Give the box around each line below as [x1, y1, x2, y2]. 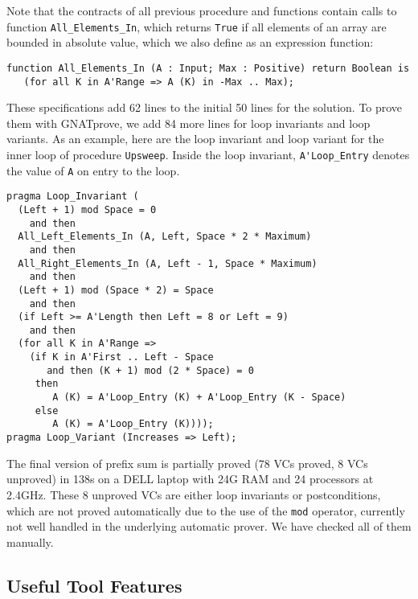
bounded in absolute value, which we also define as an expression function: [6, 34, 374, 51]
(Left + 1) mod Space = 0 [18, 203, 157, 215]
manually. [6, 533, 54, 550]
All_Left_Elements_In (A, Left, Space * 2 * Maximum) [18, 231, 312, 243]
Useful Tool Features [6, 572, 182, 597]
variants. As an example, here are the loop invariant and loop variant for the [6, 130, 384, 147]
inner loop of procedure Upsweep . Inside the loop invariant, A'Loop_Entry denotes [6, 146, 410, 162]
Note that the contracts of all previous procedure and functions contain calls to [6, 2, 397, 18]
